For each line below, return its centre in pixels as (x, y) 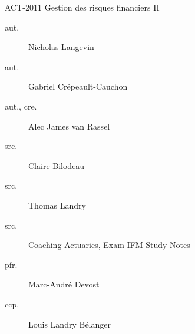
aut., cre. (21, 106)
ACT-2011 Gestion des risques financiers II (82, 7)
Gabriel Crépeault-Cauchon (78, 86)
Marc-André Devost (64, 284)
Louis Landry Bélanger (70, 324)
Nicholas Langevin (61, 47)
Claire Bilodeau (57, 165)
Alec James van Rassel (69, 126)
